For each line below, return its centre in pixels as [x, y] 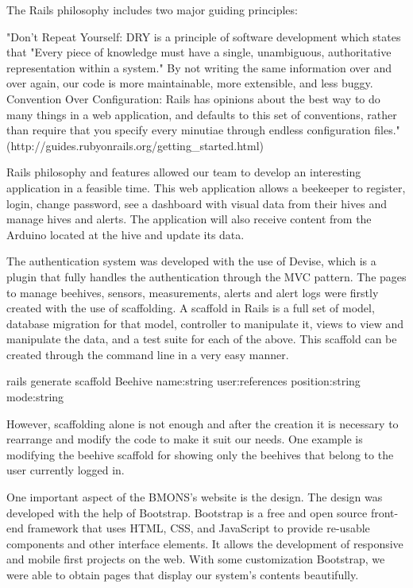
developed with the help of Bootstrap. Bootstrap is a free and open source [187, 512]
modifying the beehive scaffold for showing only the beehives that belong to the [200, 454]
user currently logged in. [66, 470]
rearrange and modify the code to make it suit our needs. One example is [185, 439]
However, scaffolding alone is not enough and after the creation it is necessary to [203, 423]
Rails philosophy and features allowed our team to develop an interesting [184, 172]
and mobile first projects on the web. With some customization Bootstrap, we [196, 559]
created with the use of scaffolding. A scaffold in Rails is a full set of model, [191, 308]
